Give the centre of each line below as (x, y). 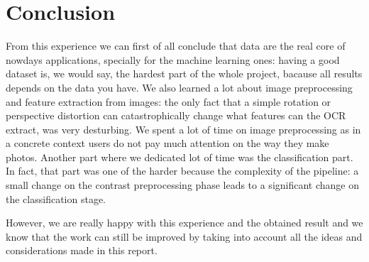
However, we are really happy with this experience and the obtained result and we (184, 223)
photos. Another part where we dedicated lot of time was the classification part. (180, 157)
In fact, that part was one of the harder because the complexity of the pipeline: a (182, 171)
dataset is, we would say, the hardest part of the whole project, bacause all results (184, 73)
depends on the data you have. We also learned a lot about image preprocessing (179, 87)
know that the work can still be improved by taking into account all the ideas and (184, 236)
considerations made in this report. (82, 250)
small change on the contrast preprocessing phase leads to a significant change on (183, 185)
